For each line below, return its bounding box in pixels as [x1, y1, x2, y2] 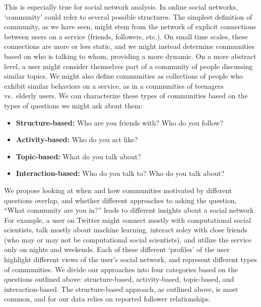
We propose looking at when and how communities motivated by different [4, 185, 232, 195]
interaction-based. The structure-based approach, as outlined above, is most [4, 283, 238, 294]
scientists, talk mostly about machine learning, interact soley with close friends [4, 224, 247, 235]
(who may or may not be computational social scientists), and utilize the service [4, 234, 252, 244]
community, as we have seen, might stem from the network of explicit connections [4, 21, 256, 32]
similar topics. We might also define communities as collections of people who [4, 71, 243, 81]
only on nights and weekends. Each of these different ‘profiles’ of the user [4, 244, 230, 255]
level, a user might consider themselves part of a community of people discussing [4, 60, 253, 71]
